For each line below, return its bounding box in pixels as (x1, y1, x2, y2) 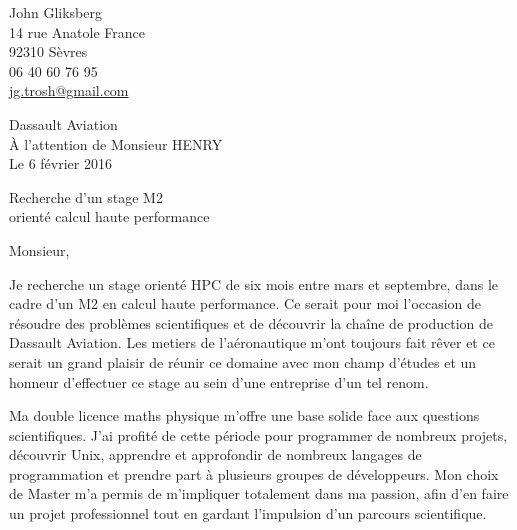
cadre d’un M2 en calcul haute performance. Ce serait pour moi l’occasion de (9, 293, 482, 314)
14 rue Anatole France (9, 21, 145, 42)
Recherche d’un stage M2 (9, 186, 163, 207)
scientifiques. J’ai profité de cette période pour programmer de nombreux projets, (9, 424, 508, 445)
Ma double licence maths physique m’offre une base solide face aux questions (9, 405, 480, 426)
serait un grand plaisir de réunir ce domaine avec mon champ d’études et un (9, 351, 477, 372)
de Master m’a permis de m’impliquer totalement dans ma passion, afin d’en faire (9, 483, 509, 504)
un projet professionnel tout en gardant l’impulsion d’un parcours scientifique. (9, 503, 487, 524)
